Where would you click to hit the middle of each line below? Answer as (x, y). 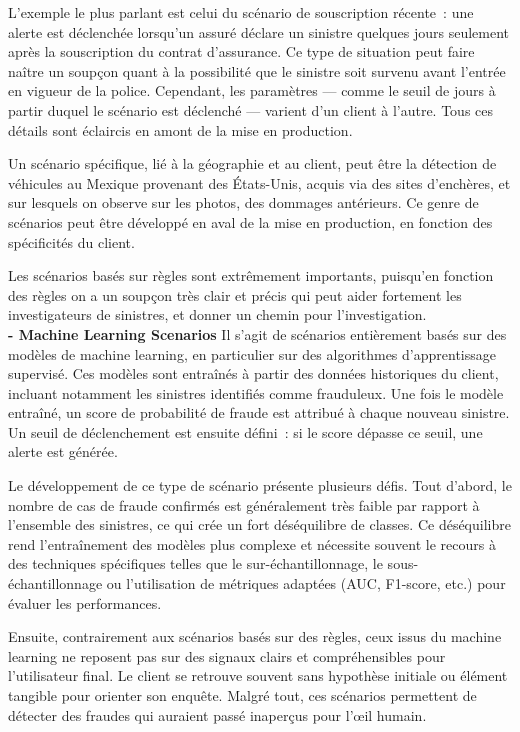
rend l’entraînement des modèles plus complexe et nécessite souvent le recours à (252, 543)
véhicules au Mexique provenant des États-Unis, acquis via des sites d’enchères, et (259, 182)
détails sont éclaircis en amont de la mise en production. (180, 129)
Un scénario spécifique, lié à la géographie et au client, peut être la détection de (252, 163)
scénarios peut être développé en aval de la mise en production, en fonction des (250, 221)
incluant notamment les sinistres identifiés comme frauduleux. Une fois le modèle (256, 392)
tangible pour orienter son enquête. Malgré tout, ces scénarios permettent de (242, 695)
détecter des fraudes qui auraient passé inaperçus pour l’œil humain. (217, 714)
